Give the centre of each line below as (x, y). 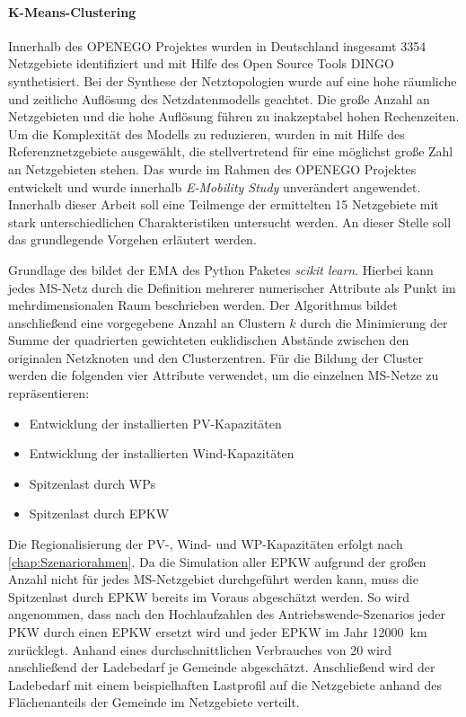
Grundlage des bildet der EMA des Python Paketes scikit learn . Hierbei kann (221, 269)
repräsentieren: (49, 393)
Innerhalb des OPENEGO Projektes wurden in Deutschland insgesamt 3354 (217, 45)
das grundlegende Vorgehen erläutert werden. (132, 239)
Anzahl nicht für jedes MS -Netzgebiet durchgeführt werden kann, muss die (213, 579)
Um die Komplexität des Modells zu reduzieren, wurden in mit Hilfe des (207, 133)
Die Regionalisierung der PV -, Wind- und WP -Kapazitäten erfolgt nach (206, 544)
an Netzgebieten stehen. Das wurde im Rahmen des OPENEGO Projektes (212, 168)
